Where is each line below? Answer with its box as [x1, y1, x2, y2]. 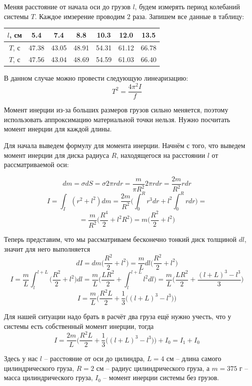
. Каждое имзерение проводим [35, 11, 125, 21]
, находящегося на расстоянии [116, 150, 206, 160]
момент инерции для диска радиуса [4, 150, 109, 160]
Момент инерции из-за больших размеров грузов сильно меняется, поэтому [4, 105, 229, 115]
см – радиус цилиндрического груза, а [96, 363, 210, 373]
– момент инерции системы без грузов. [103, 372, 219, 383]
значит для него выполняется [4, 243, 90, 254]
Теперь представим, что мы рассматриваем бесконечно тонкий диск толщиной [4, 234, 237, 244]
